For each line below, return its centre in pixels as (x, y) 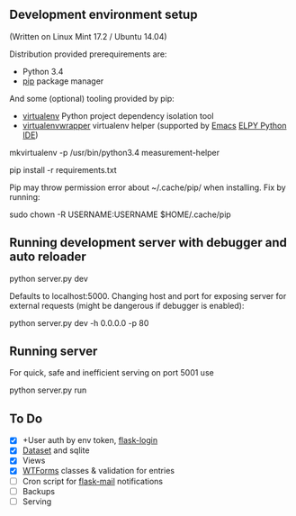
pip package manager (63, 81)
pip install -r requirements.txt (63, 169)
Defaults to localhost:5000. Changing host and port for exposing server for (148, 295)
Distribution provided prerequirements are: (88, 54)
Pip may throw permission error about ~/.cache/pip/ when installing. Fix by (148, 187)
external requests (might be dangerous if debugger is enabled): (127, 305)
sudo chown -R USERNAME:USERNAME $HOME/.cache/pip (120, 214)
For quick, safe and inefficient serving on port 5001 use (112, 373)
